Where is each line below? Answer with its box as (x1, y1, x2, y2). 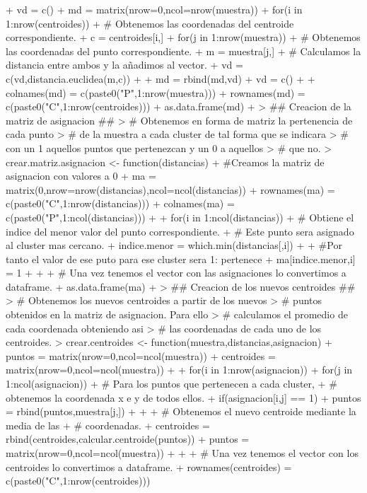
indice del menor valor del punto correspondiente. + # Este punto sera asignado (6, 224, 354, 238)
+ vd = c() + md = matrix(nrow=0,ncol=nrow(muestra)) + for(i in (6, 2, 303, 16)
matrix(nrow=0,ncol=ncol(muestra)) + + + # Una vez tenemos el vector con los (6, 446, 359, 460)
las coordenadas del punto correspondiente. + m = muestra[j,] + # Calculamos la (6, 43, 361, 58)
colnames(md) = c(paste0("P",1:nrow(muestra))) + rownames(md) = (6, 85, 305, 100)
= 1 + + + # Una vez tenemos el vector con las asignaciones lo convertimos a (6, 265, 346, 280)
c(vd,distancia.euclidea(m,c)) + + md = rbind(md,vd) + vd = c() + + (6, 71, 315, 86)
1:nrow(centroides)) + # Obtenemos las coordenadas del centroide (6, 16, 294, 30)
